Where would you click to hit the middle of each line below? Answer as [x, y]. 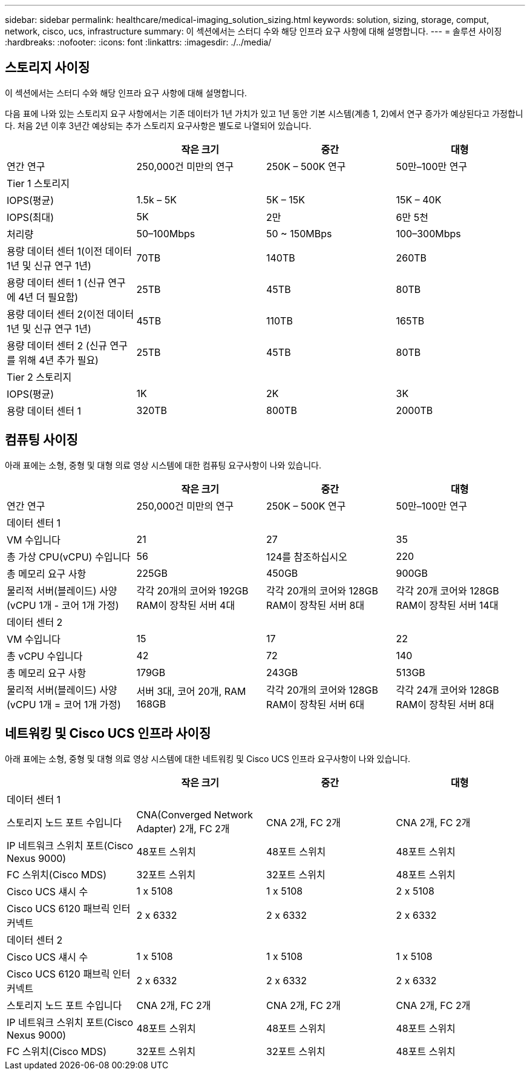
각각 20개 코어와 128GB [447, 590]
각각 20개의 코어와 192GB [192, 590]
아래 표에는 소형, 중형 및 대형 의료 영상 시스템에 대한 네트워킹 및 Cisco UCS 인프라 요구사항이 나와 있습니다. [208, 758]
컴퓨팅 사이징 [41, 440]
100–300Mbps [428, 233]
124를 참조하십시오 [307, 557]
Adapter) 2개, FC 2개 [183, 828]
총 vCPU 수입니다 [45, 656]
